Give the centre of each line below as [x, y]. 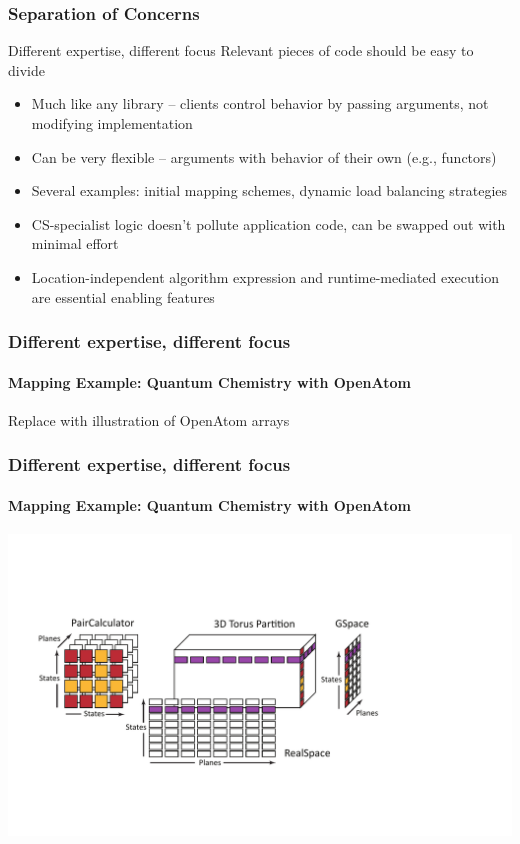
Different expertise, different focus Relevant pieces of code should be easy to [241, 50]
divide [26, 69]
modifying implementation [112, 123]
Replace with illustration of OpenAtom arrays [149, 419]
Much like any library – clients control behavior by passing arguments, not [260, 103]
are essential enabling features [123, 296]
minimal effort [75, 243]
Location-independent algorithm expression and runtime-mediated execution [265, 276]
